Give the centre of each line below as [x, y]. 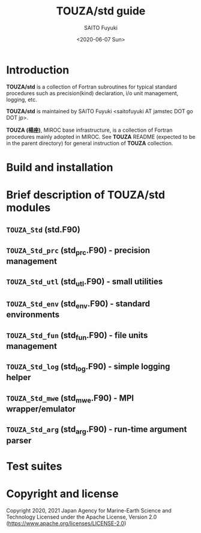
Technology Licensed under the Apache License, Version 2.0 [82, 517]
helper [19, 377]
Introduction [38, 70]
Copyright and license [62, 494]
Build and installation [60, 167]
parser [19, 440]
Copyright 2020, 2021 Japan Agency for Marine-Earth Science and [89, 510]
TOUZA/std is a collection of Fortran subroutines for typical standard [91, 87]
